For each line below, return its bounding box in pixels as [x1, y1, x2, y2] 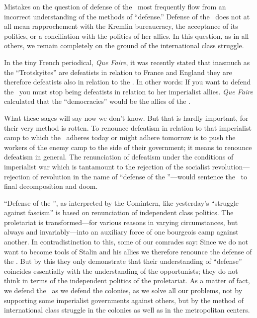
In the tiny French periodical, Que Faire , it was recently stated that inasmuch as [4, 57, 250, 67]
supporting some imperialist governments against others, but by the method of [4, 295, 244, 305]
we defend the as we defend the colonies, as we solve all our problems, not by [4, 285, 243, 296]
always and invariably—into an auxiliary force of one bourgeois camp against [4, 227, 239, 237]
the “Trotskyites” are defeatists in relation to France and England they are [4, 67, 232, 77]
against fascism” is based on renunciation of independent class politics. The [4, 207, 234, 218]
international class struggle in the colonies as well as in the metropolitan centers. [4, 305, 250, 315]
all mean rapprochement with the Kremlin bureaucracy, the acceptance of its [4, 21, 238, 31]
